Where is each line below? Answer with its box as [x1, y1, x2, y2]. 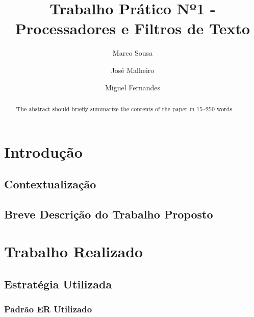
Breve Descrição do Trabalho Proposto [4, 206, 213, 222]
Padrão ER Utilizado [4, 303, 92, 315]
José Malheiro [111, 64, 155, 75]
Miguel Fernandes [105, 82, 161, 92]
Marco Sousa [112, 47, 153, 58]
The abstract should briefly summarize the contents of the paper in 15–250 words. [16, 104, 234, 113]
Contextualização [4, 176, 96, 192]
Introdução [4, 141, 83, 162]
